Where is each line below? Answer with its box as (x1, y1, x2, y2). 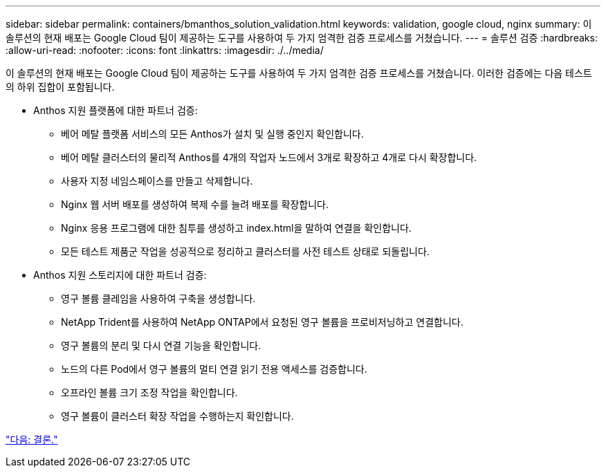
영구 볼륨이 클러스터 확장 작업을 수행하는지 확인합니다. (61, 410, 294, 422)
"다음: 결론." (6, 434, 58, 445)
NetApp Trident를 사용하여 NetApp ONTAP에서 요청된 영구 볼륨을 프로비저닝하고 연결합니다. (61, 316, 463, 328)
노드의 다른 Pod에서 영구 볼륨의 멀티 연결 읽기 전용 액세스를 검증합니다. (61, 363, 367, 375)
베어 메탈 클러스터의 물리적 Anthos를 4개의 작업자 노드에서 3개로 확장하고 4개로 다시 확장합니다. (61, 151, 477, 163)
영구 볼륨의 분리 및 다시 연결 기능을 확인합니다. (61, 340, 261, 351)
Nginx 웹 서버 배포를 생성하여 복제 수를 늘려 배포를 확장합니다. (61, 198, 329, 210)
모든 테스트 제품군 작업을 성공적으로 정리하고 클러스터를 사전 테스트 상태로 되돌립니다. (61, 245, 430, 257)
